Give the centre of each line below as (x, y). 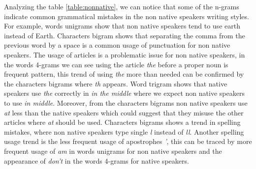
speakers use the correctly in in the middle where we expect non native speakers (124, 93)
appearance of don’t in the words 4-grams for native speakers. (96, 160)
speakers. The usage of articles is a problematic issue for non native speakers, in (125, 54)
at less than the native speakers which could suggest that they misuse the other (124, 112)
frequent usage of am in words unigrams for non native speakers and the (113, 151)
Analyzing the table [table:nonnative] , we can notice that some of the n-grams (122, 6)
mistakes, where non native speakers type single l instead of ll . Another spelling (124, 131)
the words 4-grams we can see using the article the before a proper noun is (116, 64)
